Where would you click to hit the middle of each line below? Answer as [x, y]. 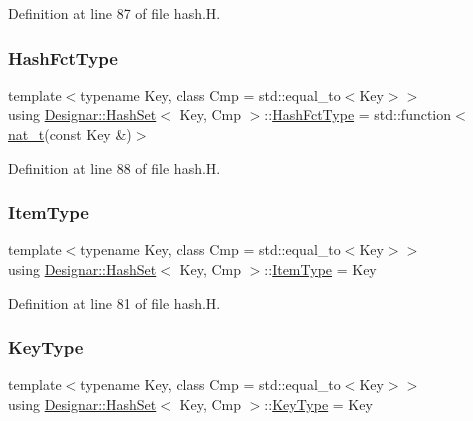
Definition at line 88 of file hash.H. [114, 167]
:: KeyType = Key [318, 404]
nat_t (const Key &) [70, 134]
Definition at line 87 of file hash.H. [114, 13]
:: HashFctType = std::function [358, 114]
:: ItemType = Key [320, 269]
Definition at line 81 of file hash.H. [114, 302]
